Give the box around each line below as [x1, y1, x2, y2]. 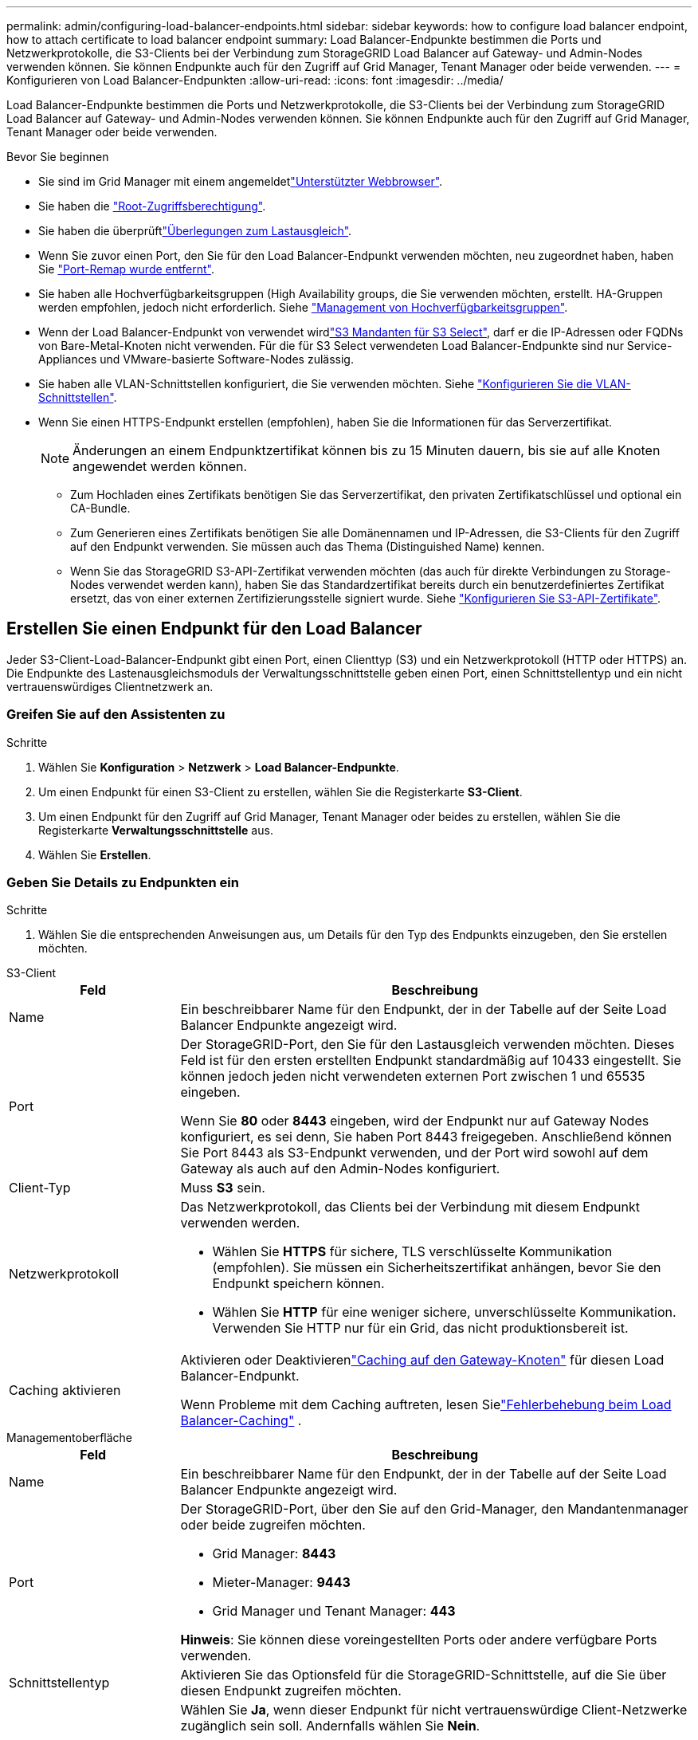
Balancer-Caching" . [180, 1412, 302, 1429]
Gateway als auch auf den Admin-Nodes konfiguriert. [180, 1161, 500, 1177]
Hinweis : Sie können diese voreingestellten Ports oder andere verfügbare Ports [180, 1632, 657, 1648]
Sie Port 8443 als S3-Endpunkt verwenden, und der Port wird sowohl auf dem [180, 1145, 649, 1161]
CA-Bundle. [70, 501, 131, 515]
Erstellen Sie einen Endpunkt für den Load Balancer [6, 619, 422, 639]
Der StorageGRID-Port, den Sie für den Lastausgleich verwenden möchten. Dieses [180, 1036, 675, 1053]
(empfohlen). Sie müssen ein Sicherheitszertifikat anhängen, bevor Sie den [212, 1259, 661, 1276]
